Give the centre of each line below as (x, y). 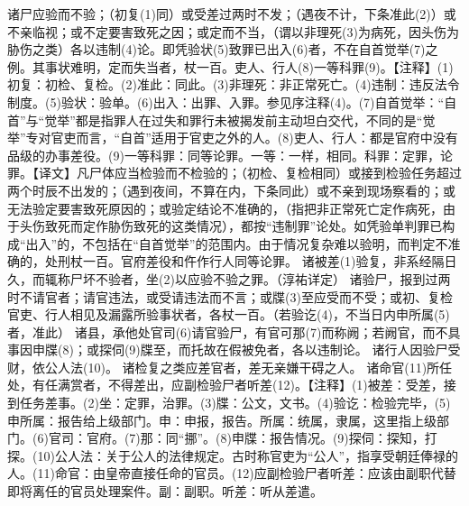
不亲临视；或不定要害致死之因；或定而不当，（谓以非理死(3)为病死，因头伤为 (233, 31)
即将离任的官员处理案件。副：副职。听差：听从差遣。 (165, 491)
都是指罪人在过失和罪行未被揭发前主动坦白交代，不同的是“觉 (255, 120)
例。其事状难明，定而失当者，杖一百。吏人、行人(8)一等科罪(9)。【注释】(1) (230, 66)
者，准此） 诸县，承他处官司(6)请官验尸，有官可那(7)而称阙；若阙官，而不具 (234, 331)
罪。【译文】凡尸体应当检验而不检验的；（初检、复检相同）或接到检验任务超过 (234, 173)
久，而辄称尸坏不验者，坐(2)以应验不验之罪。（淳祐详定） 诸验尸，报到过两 (229, 278)
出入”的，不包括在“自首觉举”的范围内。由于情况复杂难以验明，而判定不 (237, 243)
